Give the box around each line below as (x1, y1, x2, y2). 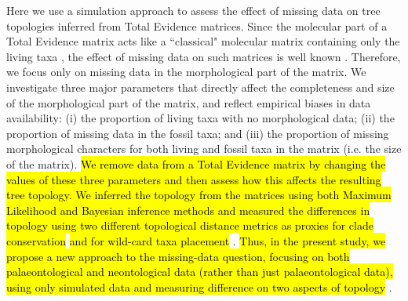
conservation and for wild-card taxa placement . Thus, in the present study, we (6, 232, 386, 248)
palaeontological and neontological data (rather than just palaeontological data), (6, 263, 393, 280)
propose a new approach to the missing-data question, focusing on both (6, 248, 350, 264)
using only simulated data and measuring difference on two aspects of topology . (6, 278, 392, 295)
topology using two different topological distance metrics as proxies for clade (6, 217, 373, 234)
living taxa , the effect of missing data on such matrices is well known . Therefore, (6, 48, 401, 64)
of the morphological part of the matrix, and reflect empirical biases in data (6, 94, 371, 111)
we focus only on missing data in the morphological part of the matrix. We (6, 63, 366, 80)
